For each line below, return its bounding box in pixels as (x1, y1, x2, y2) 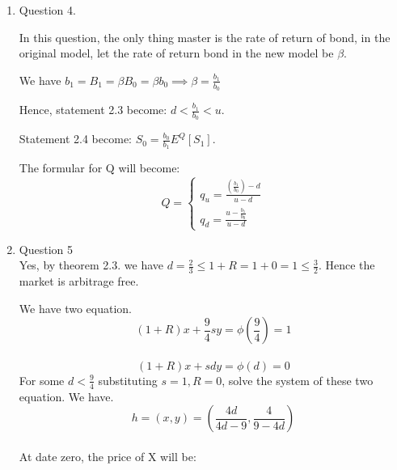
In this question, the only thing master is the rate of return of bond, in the (19, 28, 391, 45)
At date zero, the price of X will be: (19, 447, 196, 464)
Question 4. (19, 2, 76, 18)
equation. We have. (19, 387, 114, 404)
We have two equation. (19, 299, 133, 316)
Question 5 (19, 240, 73, 257)
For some (19, 371, 65, 388)
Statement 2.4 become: (19, 130, 132, 147)
